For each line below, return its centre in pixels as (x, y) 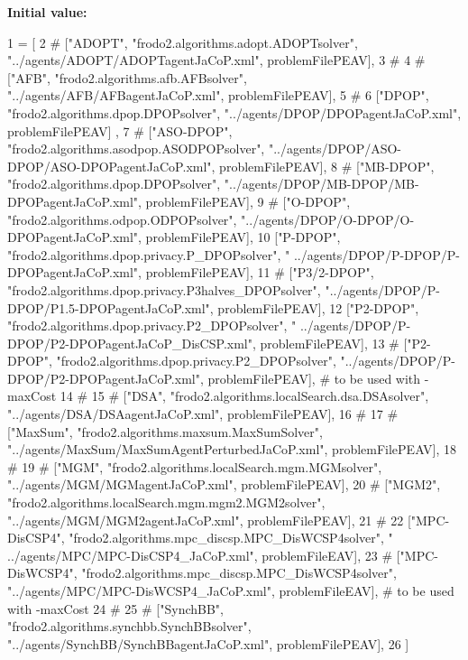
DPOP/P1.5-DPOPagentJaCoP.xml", (110, 307)
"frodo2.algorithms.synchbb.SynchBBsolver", (129, 626)
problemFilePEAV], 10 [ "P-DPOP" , (243, 237)
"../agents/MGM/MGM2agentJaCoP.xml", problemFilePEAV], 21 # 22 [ (209, 520)
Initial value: (47, 12)
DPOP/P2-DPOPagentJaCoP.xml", (106, 378)
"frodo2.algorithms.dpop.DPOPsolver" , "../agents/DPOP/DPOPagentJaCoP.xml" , (234, 112)
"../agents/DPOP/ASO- (335, 149)
